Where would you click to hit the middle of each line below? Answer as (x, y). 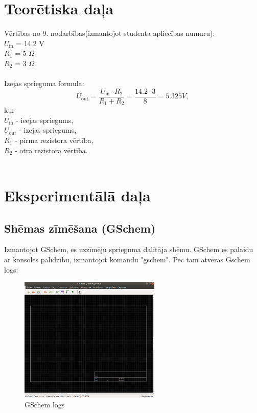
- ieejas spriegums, (45, 120)
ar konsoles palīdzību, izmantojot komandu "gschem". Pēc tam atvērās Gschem (127, 259)
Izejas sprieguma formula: (44, 83)
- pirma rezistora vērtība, (54, 140)
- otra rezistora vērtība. (51, 150)
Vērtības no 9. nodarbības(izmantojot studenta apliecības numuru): (110, 33)
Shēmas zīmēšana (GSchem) (80, 228)
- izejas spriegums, (48, 130)
